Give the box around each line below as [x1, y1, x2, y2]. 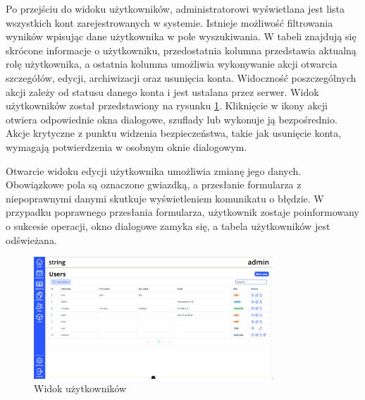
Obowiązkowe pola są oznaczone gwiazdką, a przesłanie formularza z [6, 177, 302, 192]
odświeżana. [6, 232, 57, 247]
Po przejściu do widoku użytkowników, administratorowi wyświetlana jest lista [6, 1, 345, 16]
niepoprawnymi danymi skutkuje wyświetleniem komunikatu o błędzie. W [6, 190, 324, 205]
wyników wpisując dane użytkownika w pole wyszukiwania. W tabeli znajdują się [6, 29, 357, 44]
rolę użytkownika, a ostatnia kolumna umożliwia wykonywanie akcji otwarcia [6, 56, 338, 71]
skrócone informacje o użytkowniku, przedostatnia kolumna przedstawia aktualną [6, 42, 357, 57]
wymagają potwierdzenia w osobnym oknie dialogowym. [6, 139, 247, 154]
